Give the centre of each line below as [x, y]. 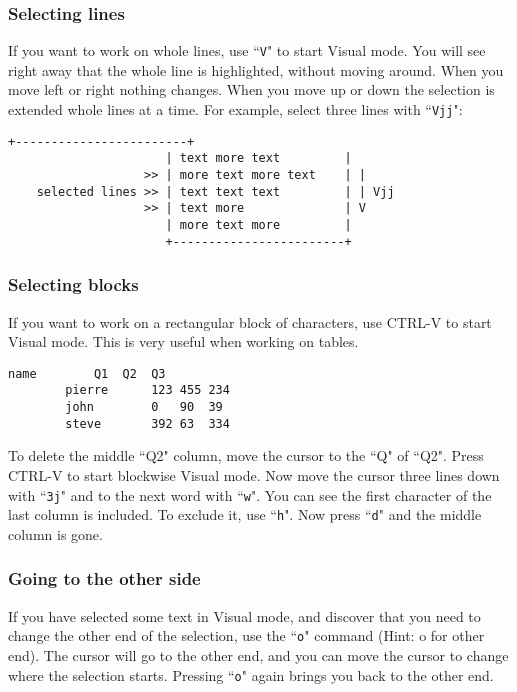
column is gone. [55, 533]
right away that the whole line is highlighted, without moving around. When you [256, 69]
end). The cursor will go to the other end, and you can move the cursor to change [258, 654]
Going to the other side [104, 578]
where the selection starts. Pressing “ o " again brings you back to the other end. [251, 674]
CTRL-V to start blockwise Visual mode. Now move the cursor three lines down [254, 474]
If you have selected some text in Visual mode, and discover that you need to [244, 615]
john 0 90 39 [144, 407]
